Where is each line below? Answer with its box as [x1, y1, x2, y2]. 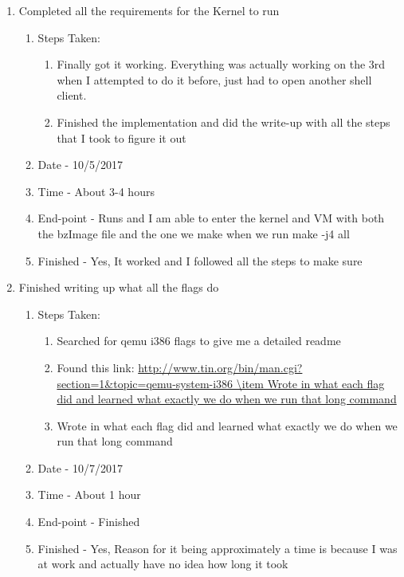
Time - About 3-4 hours [37, 183, 155, 199]
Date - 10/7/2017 [37, 459, 123, 476]
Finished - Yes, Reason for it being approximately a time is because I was [37, 540, 398, 556]
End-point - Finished [37, 513, 140, 530]
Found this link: [57, 359, 135, 375]
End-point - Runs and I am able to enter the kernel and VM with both [37, 210, 385, 226]
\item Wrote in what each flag [236, 375, 385, 391]
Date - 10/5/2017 [37, 156, 123, 173]
